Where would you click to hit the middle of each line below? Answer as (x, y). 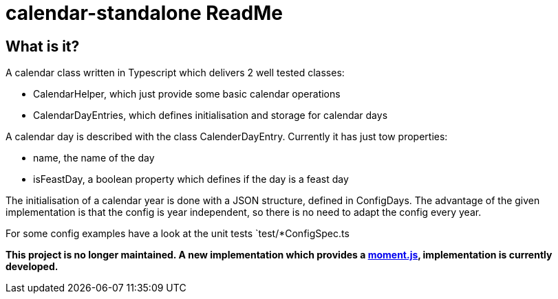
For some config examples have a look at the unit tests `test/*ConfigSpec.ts (178, 234)
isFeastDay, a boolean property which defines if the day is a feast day (191, 179)
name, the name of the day (94, 158)
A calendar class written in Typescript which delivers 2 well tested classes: (175, 73)
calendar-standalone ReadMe (144, 13)
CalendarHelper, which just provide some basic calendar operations (187, 94)
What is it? (43, 46)
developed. (32, 267)
